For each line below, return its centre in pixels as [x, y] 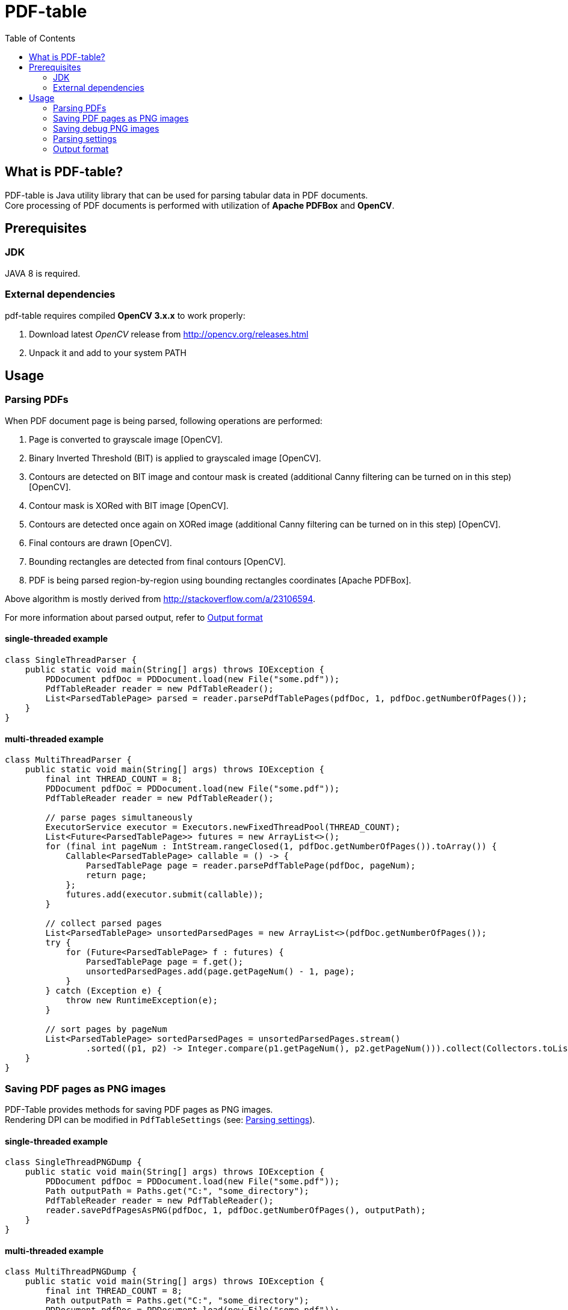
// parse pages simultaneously [119, 818]
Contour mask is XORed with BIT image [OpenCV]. [129, 505]
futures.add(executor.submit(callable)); [165, 895]
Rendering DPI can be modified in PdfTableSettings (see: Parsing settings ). [160, 1119]
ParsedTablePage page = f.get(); [165, 962]
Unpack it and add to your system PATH [108, 352]
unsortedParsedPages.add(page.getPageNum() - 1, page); [220, 972]
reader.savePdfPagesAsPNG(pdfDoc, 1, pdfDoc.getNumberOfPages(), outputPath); [236, 1210]
